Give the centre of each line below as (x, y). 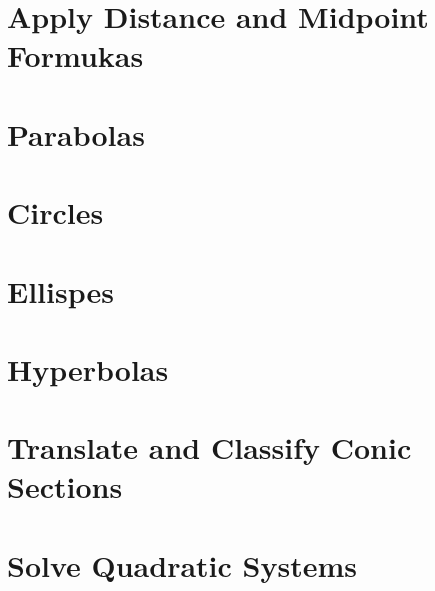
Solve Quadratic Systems (182, 564)
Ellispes (60, 290)
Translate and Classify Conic (209, 447)
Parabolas (76, 133)
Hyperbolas (88, 368)
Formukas (75, 55)
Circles (55, 212)
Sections (65, 486)
